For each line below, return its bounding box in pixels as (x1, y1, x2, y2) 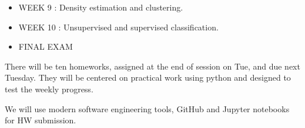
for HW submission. (5, 114, 76, 126)
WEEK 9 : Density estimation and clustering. (18, 1, 183, 13)
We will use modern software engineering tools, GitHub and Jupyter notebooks (5, 102, 290, 115)
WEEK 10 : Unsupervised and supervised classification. (18, 20, 219, 33)
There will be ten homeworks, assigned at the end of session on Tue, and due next (5, 60, 300, 72)
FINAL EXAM (18, 40, 73, 53)
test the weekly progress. (5, 82, 93, 95)
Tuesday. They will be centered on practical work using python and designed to (5, 71, 291, 84)
